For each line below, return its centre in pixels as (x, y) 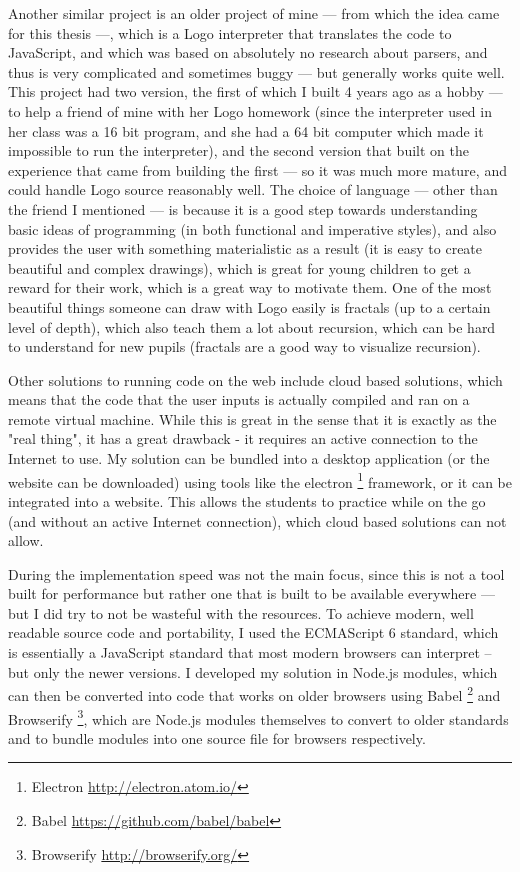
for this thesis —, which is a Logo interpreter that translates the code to (230, 32)
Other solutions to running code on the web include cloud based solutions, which (255, 379)
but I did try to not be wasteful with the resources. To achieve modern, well (241, 612)
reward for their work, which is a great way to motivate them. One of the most (250, 287)
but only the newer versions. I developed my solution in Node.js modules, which (253, 671)
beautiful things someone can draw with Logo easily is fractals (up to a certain (249, 306)
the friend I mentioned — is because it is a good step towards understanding (243, 208)
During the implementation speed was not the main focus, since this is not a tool (256, 573)
